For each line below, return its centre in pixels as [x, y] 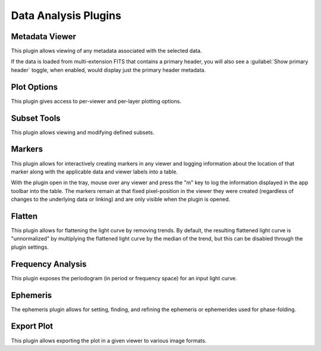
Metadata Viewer [44, 37]
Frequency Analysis [49, 264]
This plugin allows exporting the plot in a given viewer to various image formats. [109, 340]
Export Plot [32, 326]
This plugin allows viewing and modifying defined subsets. [83, 132]
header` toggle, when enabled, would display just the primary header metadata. [108, 70]
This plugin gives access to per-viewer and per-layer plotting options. [96, 101]
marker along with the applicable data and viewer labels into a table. [95, 172]
